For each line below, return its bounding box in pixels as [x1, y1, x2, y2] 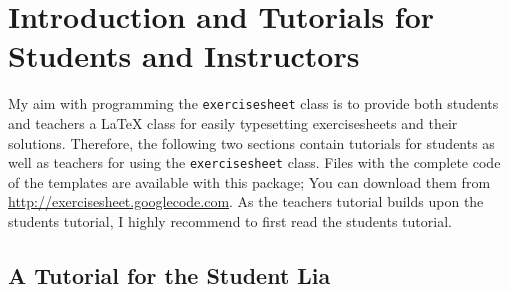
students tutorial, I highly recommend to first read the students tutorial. [8, 211, 452, 231]
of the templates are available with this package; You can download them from [8, 171, 491, 192]
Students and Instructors [8, 35, 360, 76]
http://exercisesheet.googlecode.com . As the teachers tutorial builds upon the [8, 191, 484, 212]
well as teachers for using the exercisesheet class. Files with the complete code [8, 152, 501, 173]
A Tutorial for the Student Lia [8, 259, 331, 290]
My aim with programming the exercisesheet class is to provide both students [8, 93, 499, 114]
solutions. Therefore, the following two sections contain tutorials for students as [8, 132, 495, 153]
